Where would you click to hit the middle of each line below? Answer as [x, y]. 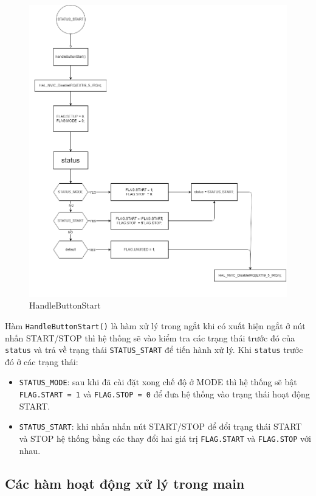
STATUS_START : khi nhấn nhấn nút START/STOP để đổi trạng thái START [160, 426]
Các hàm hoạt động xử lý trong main [125, 483]
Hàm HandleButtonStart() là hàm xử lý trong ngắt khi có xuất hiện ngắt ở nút [155, 325]
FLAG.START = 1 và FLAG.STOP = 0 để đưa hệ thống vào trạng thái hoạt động [164, 394]
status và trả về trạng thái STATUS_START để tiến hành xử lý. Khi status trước [154, 350]
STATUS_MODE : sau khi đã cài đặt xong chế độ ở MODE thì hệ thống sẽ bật [158, 382]
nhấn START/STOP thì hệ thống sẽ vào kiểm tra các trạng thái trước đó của [150, 337]
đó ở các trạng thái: [42, 361]
